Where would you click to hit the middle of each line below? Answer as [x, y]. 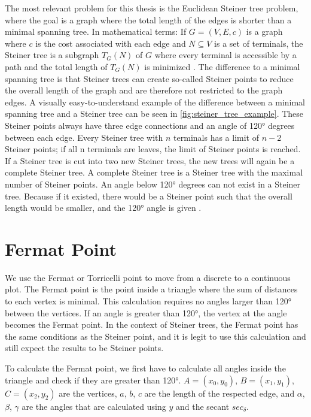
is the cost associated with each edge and [111, 43]
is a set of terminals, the [259, 43]
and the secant [202, 406]
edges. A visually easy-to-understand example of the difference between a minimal [155, 102]
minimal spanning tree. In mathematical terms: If [96, 31]
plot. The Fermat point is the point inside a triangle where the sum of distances [151, 289]
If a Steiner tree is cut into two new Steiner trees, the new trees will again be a [150, 160]
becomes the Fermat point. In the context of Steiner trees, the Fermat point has [152, 324]
